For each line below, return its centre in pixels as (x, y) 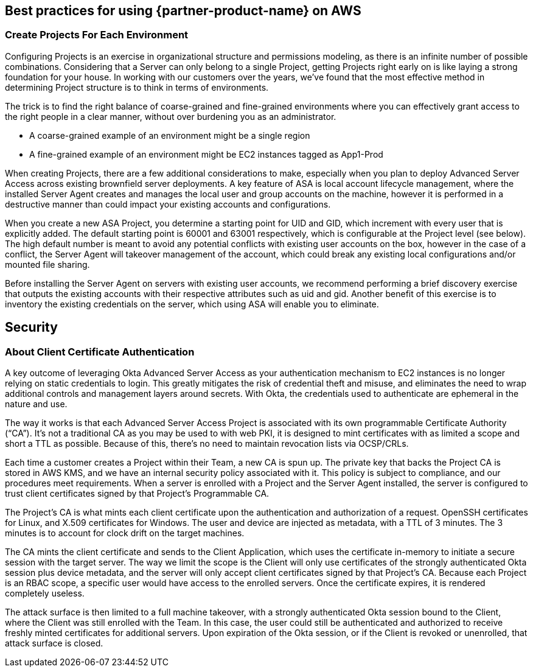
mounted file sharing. (47, 264)
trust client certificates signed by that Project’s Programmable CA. (137, 494)
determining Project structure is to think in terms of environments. (137, 87)
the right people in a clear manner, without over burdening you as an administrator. (171, 116)
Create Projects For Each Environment (97, 35)
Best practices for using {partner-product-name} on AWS (183, 11)
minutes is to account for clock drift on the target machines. (125, 533)
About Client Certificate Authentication (100, 352)
